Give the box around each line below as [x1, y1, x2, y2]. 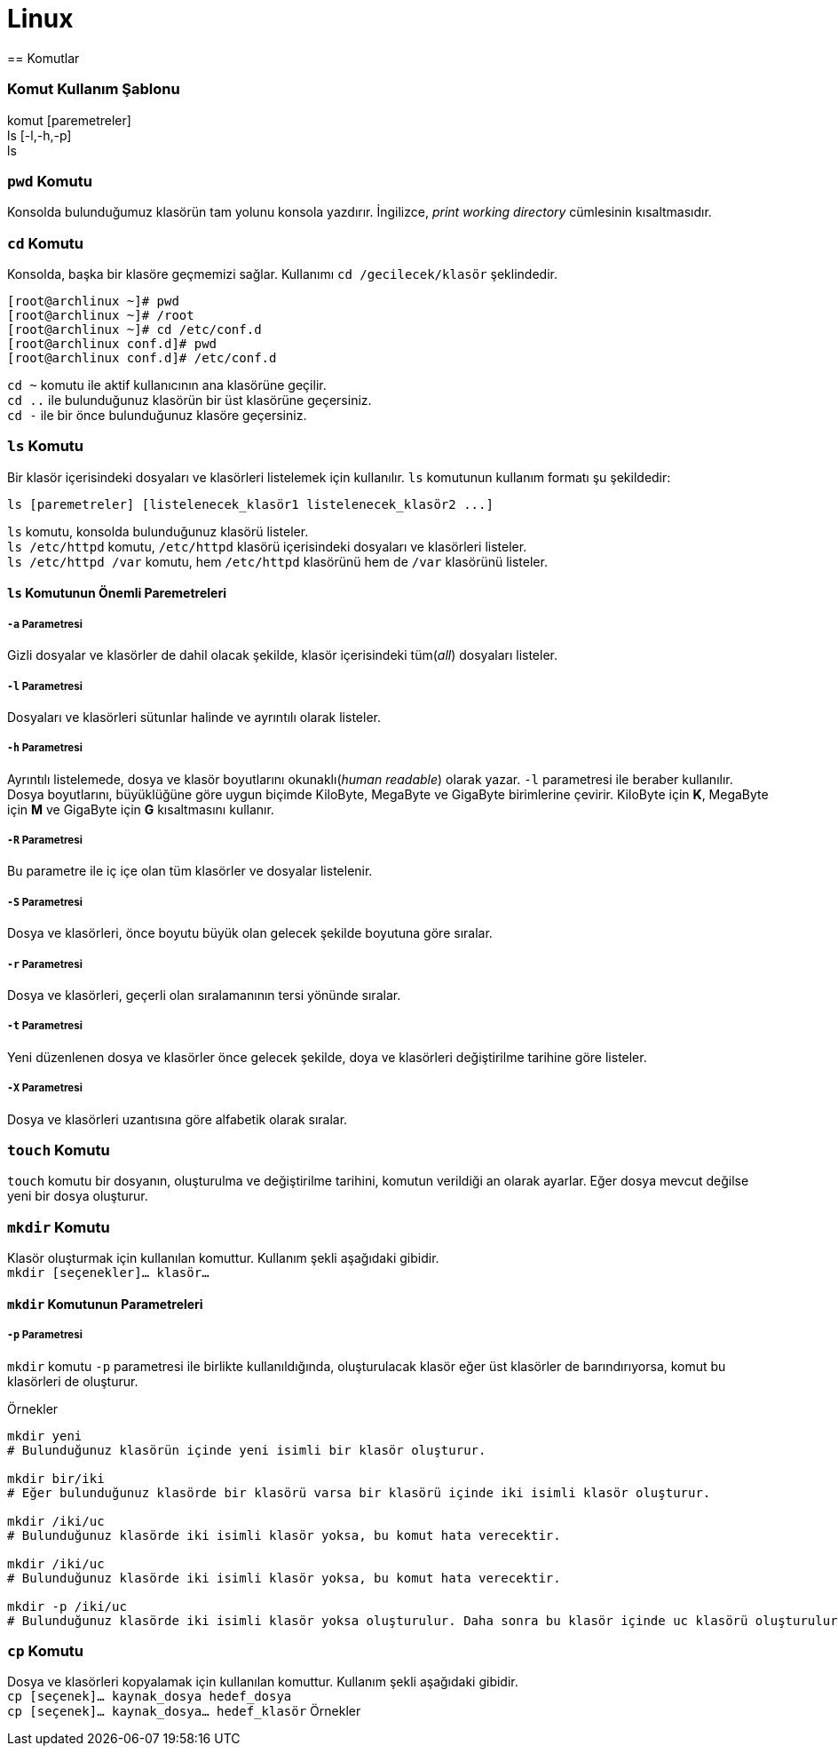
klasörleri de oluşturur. [7, 1373, 138, 1389]
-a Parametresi [7, 617, 83, 631]
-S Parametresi [7, 895, 83, 908]
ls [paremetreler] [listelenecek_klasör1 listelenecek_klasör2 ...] [7, 496, 494, 512]
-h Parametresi [7, 742, 83, 755]
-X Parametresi [7, 1082, 83, 1095]
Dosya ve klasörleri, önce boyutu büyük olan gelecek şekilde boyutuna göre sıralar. [7, 925, 493, 941]
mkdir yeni [7, 1428, 83, 1443]
